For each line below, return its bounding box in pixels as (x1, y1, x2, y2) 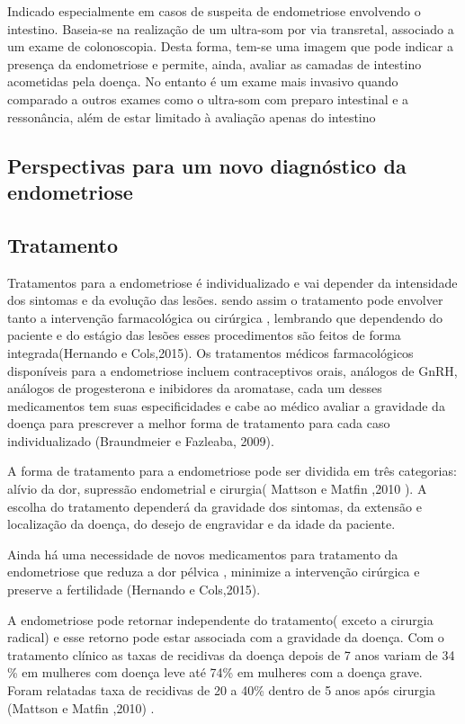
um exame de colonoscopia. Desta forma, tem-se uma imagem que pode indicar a (7, 37, 453, 56)
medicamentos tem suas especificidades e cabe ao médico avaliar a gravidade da (7, 396, 445, 415)
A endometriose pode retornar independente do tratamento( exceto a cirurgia (7, 610, 434, 629)
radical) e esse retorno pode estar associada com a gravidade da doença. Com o (7, 628, 444, 647)
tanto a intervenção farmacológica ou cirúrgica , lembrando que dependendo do (7, 308, 443, 326)
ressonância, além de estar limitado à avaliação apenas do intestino (7, 107, 376, 126)
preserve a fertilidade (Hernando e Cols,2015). (7, 580, 261, 599)
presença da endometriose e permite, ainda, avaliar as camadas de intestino (7, 54, 422, 73)
